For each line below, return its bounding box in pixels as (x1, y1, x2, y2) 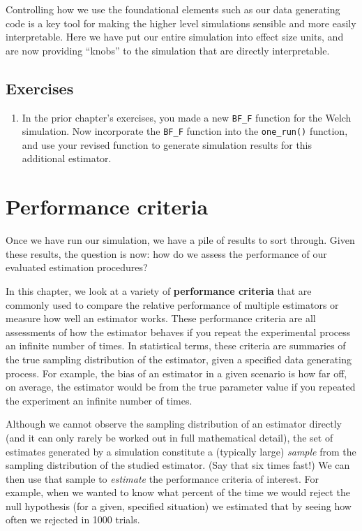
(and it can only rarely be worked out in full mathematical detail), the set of (6, 430, 333, 444)
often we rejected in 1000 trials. (6, 512, 140, 527)
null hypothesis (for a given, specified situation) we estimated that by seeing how (6, 498, 352, 513)
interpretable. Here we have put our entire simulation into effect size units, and (6, 29, 344, 44)
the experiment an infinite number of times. (6, 393, 193, 407)
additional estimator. (22, 151, 112, 166)
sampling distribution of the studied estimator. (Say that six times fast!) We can (6, 458, 350, 472)
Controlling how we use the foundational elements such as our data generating (6, 2, 340, 16)
